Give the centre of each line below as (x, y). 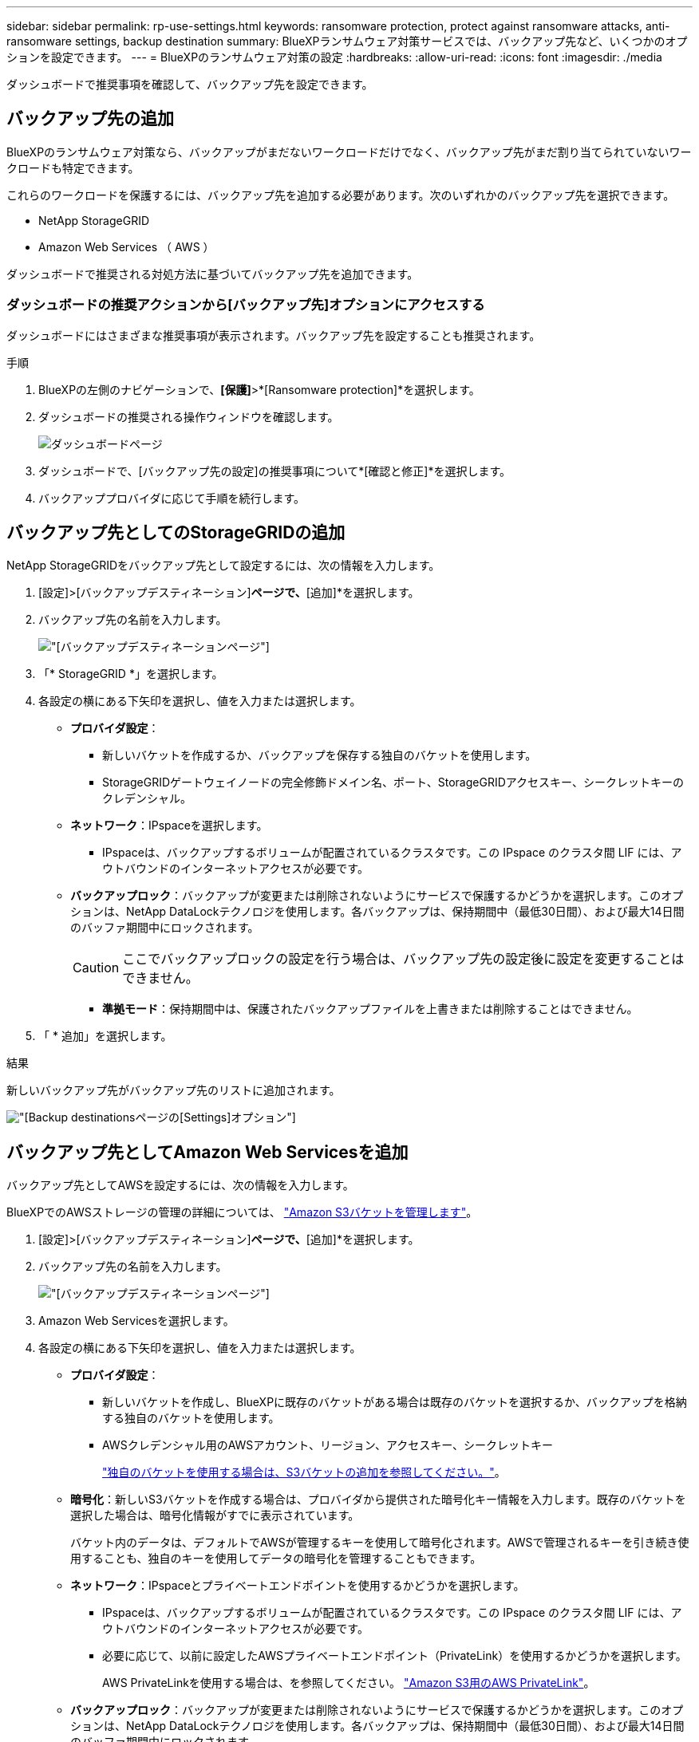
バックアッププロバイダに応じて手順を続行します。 (172, 498)
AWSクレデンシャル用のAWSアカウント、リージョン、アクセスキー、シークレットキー (328, 1445)
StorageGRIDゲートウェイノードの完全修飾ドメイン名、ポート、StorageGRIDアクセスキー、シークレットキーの (393, 782)
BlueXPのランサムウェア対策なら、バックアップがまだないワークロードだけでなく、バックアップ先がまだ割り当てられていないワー (349, 152)
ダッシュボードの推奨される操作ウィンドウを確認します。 (189, 416)
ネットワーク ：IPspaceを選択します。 (169, 826)
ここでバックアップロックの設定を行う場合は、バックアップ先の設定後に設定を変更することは (403, 959)
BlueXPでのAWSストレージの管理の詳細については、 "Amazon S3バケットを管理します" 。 (242, 1212)
